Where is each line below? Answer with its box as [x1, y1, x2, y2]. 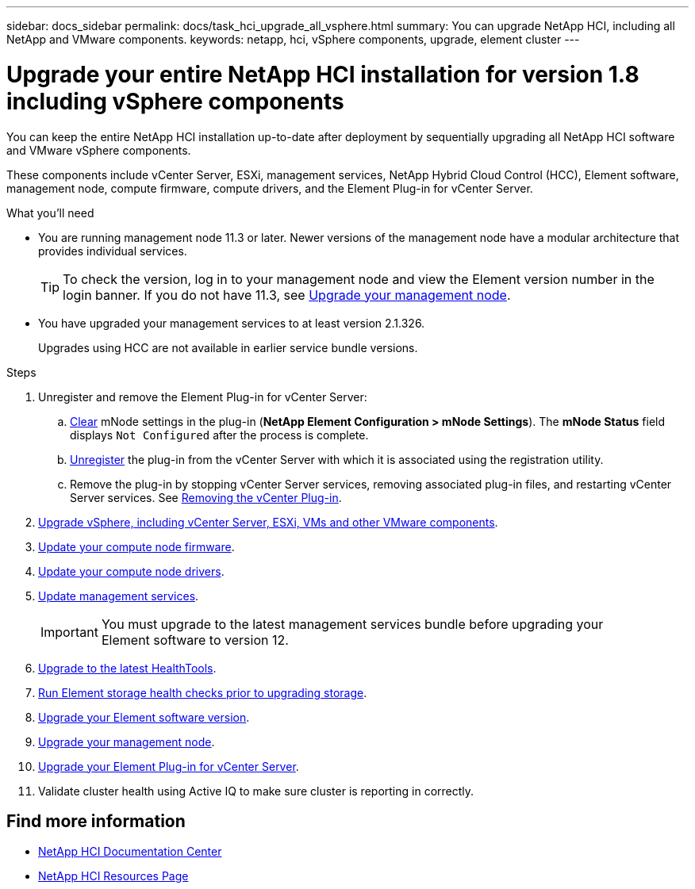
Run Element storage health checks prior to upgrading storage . [38, 685, 367, 699]
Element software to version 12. [101, 631, 289, 648]
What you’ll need [6, 205, 94, 220]
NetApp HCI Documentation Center [38, 845, 222, 859]
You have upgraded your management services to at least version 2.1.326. [38, 316, 425, 330]
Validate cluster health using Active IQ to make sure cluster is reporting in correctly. [38, 784, 474, 798]
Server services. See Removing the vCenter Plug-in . [70, 490, 342, 504]
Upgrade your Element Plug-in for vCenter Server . [38, 759, 299, 773]
